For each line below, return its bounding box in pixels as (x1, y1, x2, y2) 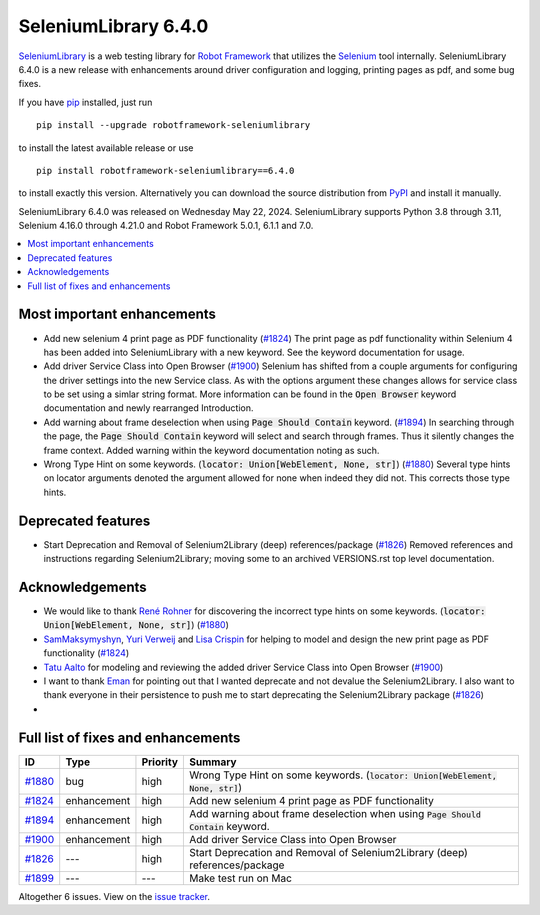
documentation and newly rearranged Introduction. (43, 402, 254, 414)
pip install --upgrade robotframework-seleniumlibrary (36, 120, 311, 131)
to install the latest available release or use (18, 141, 194, 154)
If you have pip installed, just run (18, 96, 153, 108)
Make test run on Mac (189, 871, 292, 885)
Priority (141, 755, 179, 769)
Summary (189, 755, 237, 769)
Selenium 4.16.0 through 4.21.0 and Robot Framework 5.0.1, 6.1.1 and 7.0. (18, 220, 314, 232)
